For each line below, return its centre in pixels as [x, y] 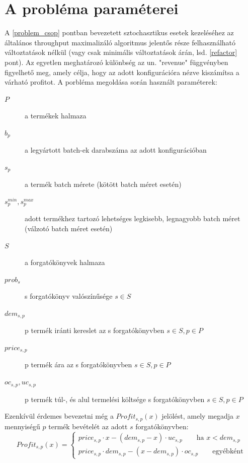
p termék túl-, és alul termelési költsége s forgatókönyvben [115, 399]
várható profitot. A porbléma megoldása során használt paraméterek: [111, 82]
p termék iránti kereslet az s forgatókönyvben [95, 330]
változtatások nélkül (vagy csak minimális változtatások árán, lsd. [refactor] [121, 52]
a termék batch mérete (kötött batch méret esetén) [103, 184]
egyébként [228, 452]
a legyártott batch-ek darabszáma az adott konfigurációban [116, 150]
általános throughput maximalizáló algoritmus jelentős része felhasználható [120, 42]
